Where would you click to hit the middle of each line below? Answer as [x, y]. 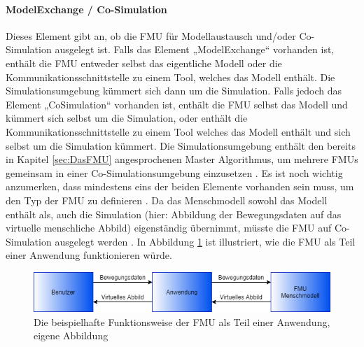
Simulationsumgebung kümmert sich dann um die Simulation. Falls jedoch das [174, 91]
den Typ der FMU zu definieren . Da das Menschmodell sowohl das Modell [167, 200]
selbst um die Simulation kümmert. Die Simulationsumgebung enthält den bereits [181, 145]
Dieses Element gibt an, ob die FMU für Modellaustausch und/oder [151, 35]
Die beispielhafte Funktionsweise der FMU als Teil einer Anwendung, [182, 321]
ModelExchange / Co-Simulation [86, 9]
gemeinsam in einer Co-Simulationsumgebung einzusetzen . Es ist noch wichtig [174, 172]
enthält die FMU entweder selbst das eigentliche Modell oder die [144, 63]
